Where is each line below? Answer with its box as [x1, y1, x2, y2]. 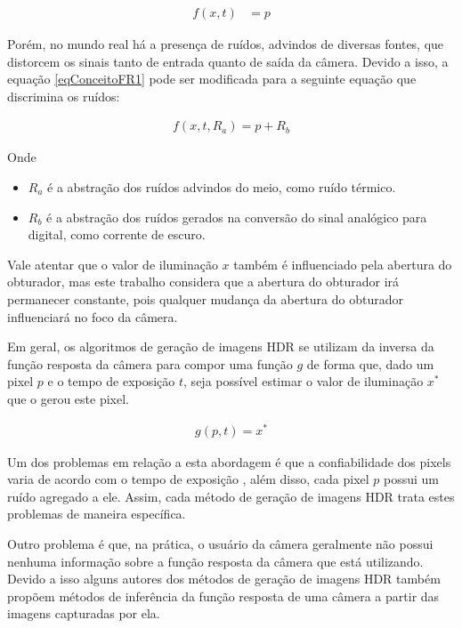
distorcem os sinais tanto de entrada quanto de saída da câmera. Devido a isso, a [7, 52, 449, 70]
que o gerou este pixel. [7, 389, 129, 407]
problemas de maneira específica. [7, 504, 186, 523]
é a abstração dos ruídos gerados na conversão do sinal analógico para [46, 207, 427, 226]
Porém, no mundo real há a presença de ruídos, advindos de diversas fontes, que [7, 35, 444, 53]
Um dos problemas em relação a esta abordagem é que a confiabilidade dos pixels [7, 452, 451, 471]
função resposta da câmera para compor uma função [7, 354, 293, 373]
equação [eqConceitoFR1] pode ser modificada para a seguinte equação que [7, 69, 417, 88]
